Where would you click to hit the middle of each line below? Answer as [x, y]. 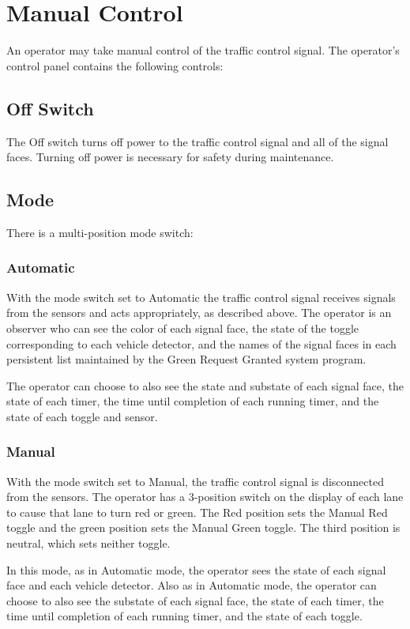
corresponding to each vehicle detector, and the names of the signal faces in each [201, 343]
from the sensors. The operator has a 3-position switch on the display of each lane [205, 497]
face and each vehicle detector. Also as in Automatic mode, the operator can [192, 585]
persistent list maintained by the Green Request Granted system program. [186, 359]
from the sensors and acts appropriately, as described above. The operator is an [199, 313]
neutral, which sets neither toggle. [88, 543]
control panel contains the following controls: [115, 65]
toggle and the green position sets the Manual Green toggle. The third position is [203, 527]
